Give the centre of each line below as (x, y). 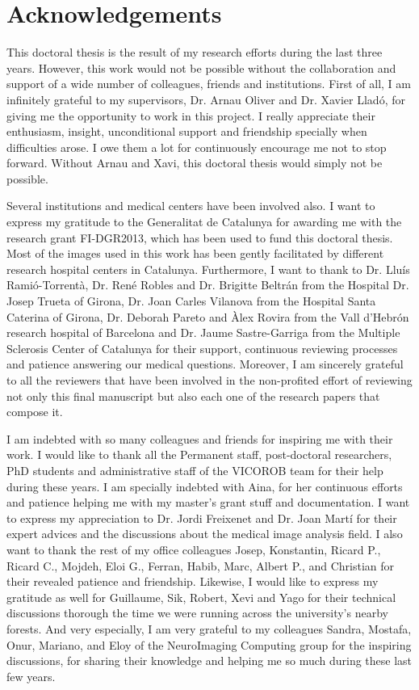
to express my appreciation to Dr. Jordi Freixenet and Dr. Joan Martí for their (202, 517)
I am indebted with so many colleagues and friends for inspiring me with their (200, 438)
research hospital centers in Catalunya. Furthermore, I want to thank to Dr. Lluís (208, 269)
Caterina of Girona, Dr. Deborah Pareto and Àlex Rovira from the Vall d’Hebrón (208, 316)
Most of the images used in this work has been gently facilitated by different (195, 253)
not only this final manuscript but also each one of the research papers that (193, 395)
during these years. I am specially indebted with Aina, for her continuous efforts (205, 486)
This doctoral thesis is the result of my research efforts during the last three (195, 52)
